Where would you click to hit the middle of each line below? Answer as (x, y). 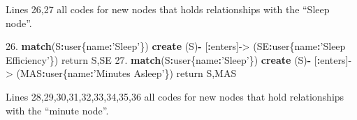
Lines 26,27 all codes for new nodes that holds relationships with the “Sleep (168, 9)
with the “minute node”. (57, 110)
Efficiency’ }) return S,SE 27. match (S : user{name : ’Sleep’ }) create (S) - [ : (163, 59)
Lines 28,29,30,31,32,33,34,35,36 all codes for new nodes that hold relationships (175, 96)
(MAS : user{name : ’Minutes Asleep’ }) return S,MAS (126, 73)
